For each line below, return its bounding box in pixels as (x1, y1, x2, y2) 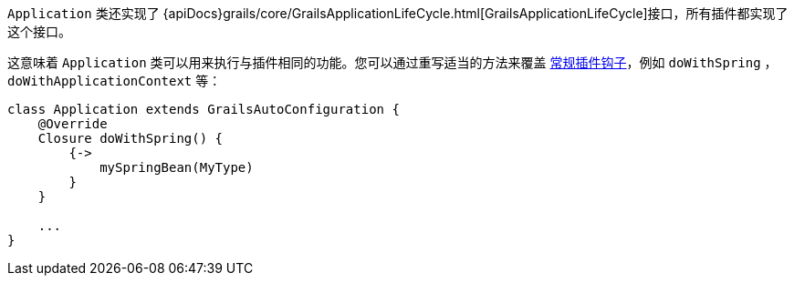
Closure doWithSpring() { (37, 131, 224, 146)
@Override (37, 116, 108, 131)
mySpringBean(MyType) (99, 160, 254, 175)
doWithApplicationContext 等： (7, 73, 222, 88)
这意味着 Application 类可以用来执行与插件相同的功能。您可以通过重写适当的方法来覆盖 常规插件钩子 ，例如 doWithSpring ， (7, 55, 778, 70)
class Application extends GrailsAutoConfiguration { (7, 102, 400, 116)
